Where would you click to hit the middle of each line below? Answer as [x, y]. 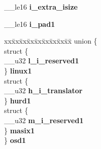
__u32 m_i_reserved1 [44, 120]
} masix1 [20, 130]
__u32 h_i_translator [43, 90]
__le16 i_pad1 [30, 24]
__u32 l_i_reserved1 [42, 61]
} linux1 [18, 70]
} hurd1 [18, 100]
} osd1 [15, 140]
